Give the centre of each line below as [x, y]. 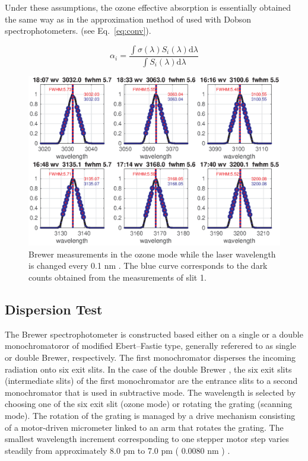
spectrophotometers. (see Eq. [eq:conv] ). [78, 31]
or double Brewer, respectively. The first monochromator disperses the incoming [150, 357]
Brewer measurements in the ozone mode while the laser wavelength [152, 254]
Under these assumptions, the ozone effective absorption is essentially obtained [148, 7]
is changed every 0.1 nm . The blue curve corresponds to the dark [148, 266]
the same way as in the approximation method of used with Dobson [128, 19]
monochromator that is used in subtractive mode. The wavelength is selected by [150, 392]
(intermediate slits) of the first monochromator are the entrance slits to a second [151, 381]
